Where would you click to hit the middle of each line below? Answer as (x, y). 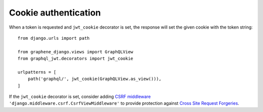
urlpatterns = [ (37, 72)
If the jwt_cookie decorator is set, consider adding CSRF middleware (80, 96)
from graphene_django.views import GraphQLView (75, 52)
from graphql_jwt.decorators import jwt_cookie (75, 59)
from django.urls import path (54, 38)
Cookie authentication (55, 13)
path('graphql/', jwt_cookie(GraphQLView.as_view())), (94, 79)
